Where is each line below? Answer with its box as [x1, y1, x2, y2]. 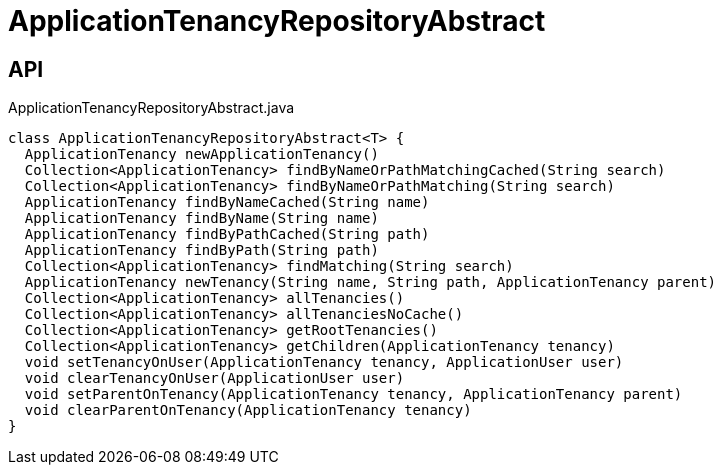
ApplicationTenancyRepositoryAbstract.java [8, 99, 295, 117]
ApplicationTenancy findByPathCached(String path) [24, 226, 430, 243]
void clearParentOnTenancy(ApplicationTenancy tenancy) [24, 402, 472, 419]
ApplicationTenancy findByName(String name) [24, 210, 379, 227]
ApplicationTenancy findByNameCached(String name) [24, 194, 430, 211]
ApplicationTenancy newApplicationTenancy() [24, 146, 379, 163]
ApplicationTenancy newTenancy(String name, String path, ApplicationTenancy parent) [24, 274, 717, 291]
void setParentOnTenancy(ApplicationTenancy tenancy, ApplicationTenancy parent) [24, 386, 683, 403]
